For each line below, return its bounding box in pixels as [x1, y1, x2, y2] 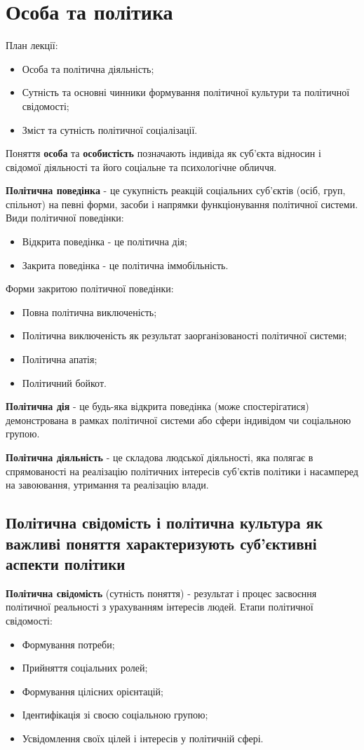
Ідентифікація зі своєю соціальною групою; [22, 707, 208, 722]
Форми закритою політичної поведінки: [6, 281, 174, 296]
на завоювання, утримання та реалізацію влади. [6, 477, 209, 492]
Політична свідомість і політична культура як [6, 512, 323, 533]
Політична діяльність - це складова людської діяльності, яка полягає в [6, 450, 314, 464]
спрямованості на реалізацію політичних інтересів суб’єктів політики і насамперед [6, 463, 358, 478]
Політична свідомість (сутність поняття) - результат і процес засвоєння [6, 585, 317, 600]
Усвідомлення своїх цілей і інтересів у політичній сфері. [22, 730, 264, 745]
